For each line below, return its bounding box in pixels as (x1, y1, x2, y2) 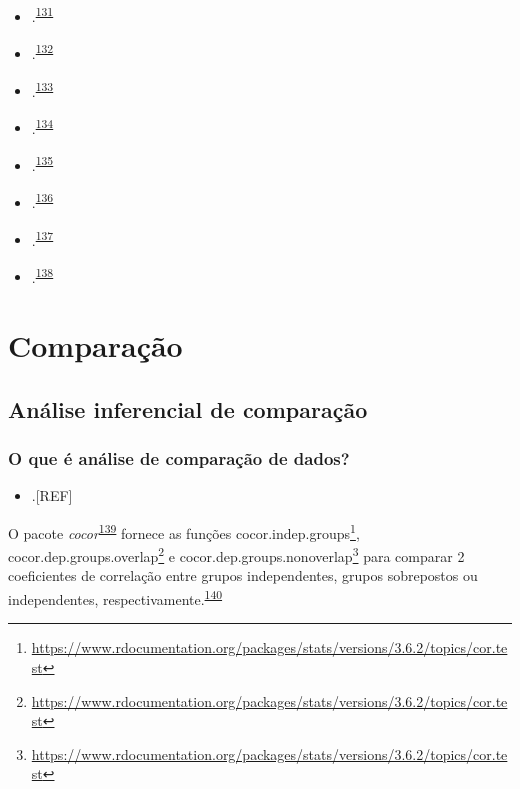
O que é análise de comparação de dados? (8, 446, 350, 471)
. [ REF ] (31, 485, 73, 506)
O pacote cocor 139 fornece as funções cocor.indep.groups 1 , (8, 519, 360, 543)
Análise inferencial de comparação (8, 393, 368, 424)
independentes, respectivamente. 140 (8, 586, 223, 609)
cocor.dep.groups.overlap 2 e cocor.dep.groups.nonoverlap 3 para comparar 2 (8, 543, 465, 566)
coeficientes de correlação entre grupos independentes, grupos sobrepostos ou (8, 565, 478, 586)
